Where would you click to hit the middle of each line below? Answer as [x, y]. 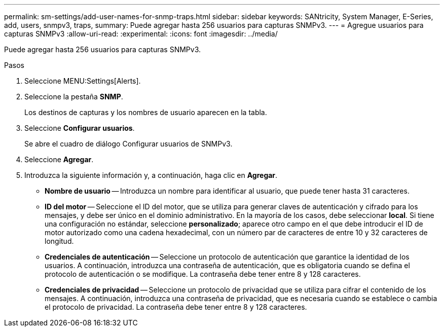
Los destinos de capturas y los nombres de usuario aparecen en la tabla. [146, 112]
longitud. [59, 241]
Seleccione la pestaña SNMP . [74, 97]
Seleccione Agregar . [59, 159]
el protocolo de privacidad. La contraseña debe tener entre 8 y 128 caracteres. [176, 307]
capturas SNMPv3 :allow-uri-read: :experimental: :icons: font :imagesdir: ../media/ [141, 34]
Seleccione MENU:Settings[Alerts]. [83, 81]
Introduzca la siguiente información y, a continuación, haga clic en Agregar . [151, 175]
